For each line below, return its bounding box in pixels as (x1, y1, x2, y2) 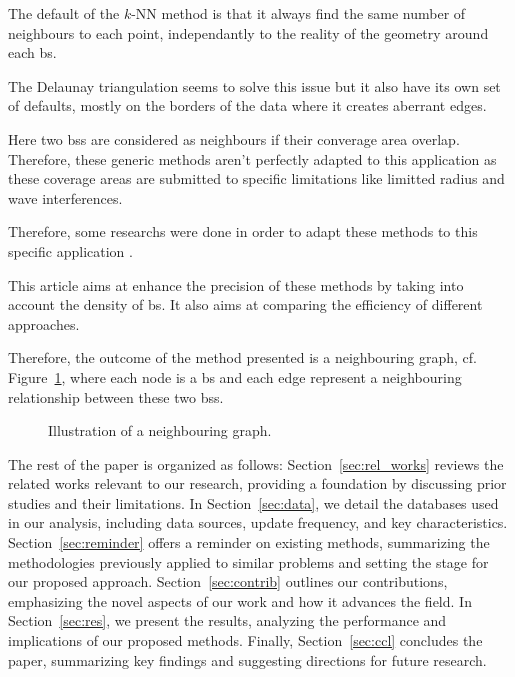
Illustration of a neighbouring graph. (48, 420, 272, 441)
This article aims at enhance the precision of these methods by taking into (8, 274, 464, 295)
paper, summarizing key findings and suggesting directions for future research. (8, 649, 487, 670)
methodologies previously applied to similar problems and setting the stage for (8, 551, 489, 572)
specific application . (8, 240, 133, 261)
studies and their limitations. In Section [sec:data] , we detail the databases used (8, 492, 499, 513)
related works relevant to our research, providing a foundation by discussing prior (8, 473, 507, 494)
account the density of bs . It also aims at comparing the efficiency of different (8, 294, 483, 315)
